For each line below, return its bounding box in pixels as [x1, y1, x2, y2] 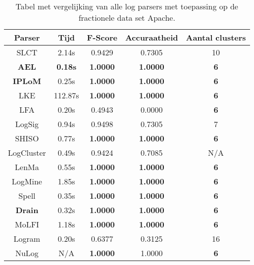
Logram [13, 233, 41, 244]
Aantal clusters [186, 32, 246, 43]
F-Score [87, 32, 117, 43]
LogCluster [8, 147, 46, 158]
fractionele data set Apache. [78, 12, 175, 23]
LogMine [11, 176, 42, 187]
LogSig [15, 118, 39, 130]
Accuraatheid [125, 32, 178, 43]
